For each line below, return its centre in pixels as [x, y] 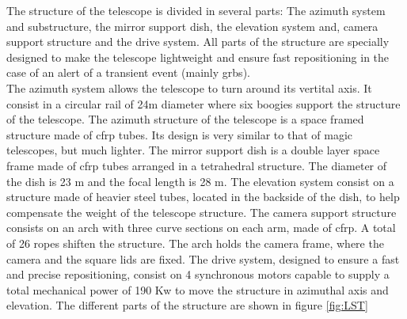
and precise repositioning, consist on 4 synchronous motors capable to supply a [198, 274]
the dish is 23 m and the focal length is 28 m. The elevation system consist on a [200, 181]
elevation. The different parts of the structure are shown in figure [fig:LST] [187, 305]
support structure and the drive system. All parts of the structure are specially [198, 42]
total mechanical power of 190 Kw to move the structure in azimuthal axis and [198, 289]
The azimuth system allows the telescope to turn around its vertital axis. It [189, 87]
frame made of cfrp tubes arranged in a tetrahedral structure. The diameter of [197, 165]
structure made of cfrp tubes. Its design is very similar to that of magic [179, 134]
